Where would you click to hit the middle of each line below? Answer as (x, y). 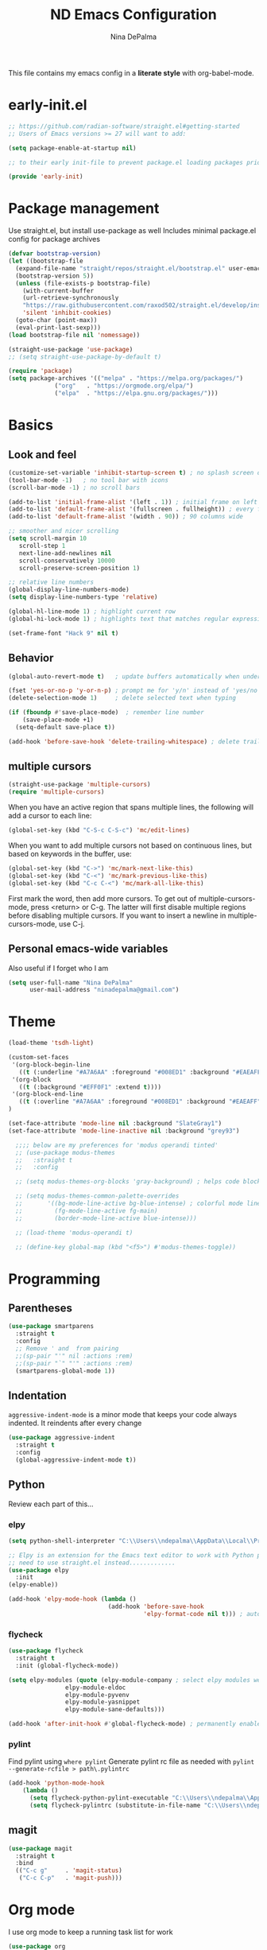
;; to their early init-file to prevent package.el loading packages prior (136, 162)
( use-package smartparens (51, 1327)
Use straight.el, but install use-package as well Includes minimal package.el (132, 231)
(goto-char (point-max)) (56, 320)
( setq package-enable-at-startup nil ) (72, 148)
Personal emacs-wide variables (88, 949)
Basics (31, 425)
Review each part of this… (51, 1504)
